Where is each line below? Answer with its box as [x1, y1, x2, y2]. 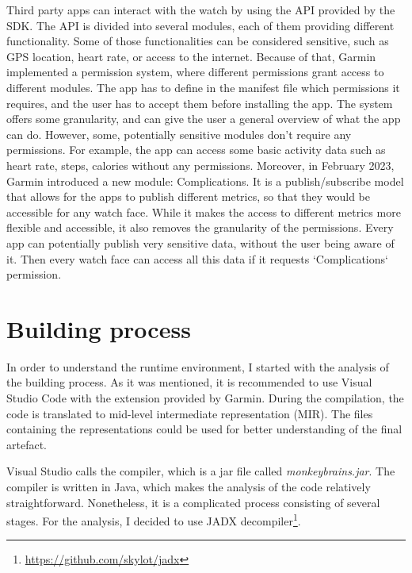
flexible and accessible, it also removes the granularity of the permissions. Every [6, 219, 394, 236]
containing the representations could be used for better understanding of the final [6, 421, 402, 437]
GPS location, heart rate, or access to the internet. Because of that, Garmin [6, 48, 376, 64]
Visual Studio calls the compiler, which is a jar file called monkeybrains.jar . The [6, 463, 395, 479]
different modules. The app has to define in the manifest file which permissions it [6, 79, 400, 95]
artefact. [6, 436, 47, 452]
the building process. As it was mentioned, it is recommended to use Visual [6, 374, 372, 390]
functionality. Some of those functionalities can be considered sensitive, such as [6, 33, 389, 49]
